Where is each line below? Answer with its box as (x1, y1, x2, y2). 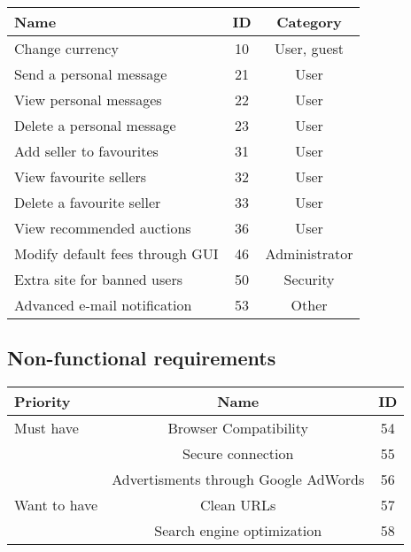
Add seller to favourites (14, 141, 159, 161)
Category (276, 11, 342, 32)
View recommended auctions (14, 218, 191, 238)
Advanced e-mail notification (14, 295, 192, 315)
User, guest (275, 38, 345, 58)
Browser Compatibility (167, 418, 309, 439)
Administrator (265, 243, 353, 264)
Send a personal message (14, 64, 167, 84)
